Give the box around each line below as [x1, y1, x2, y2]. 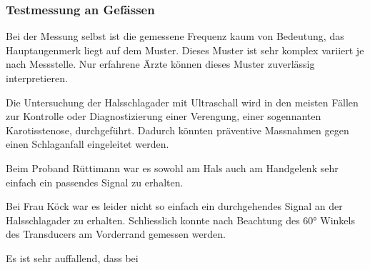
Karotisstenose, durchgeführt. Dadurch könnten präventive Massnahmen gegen [6, 122, 349, 137]
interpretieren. [6, 71, 68, 85]
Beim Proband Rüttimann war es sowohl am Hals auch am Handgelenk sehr [6, 160, 339, 175]
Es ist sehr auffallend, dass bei [6, 250, 139, 265]
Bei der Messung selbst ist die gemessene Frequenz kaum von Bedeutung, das [6, 29, 344, 44]
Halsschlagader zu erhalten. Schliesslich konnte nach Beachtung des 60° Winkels [6, 212, 355, 227]
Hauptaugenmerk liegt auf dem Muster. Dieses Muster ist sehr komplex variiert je [6, 42, 364, 57]
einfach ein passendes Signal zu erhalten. [6, 174, 184, 189]
